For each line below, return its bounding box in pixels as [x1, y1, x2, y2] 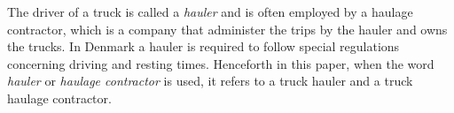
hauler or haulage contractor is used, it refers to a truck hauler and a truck [7, 72, 413, 90]
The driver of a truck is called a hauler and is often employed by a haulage [7, 3, 413, 20]
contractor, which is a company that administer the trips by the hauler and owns [7, 19, 448, 38]
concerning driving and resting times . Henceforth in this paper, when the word [7, 54, 434, 72]
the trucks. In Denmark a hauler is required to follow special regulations [7, 37, 400, 56]
